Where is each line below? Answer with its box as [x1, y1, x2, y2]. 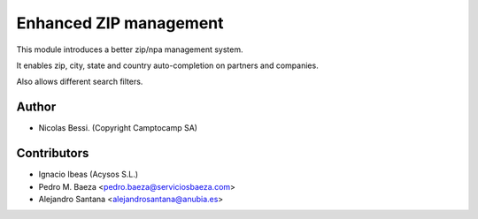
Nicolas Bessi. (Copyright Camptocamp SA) [38, 123, 198, 133]
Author [16, 100, 57, 115]
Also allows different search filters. [16, 76, 143, 87]
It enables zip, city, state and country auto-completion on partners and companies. [16, 60, 319, 71]
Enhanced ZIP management [16, 13, 225, 33]
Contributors [16, 146, 89, 161]
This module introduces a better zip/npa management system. [16, 44, 243, 55]
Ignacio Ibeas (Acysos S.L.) [38, 169, 139, 180]
